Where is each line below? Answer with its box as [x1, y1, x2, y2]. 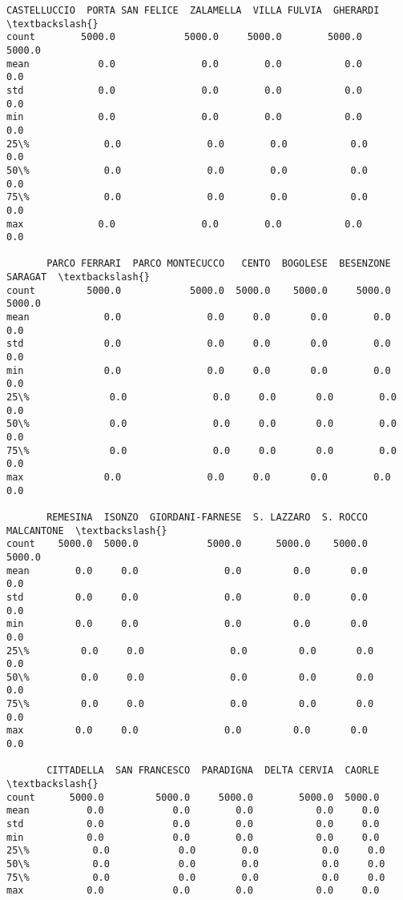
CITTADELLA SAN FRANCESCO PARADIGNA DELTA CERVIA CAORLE [46, 765, 380, 777]
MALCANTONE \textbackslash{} [6, 524, 167, 536]
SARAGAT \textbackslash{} [6, 271, 150, 283]
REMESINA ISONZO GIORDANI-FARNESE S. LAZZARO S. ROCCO [46, 511, 369, 523]
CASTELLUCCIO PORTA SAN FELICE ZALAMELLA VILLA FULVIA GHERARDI [6, 5, 380, 16]
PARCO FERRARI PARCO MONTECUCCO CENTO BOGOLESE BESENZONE [46, 258, 391, 270]
